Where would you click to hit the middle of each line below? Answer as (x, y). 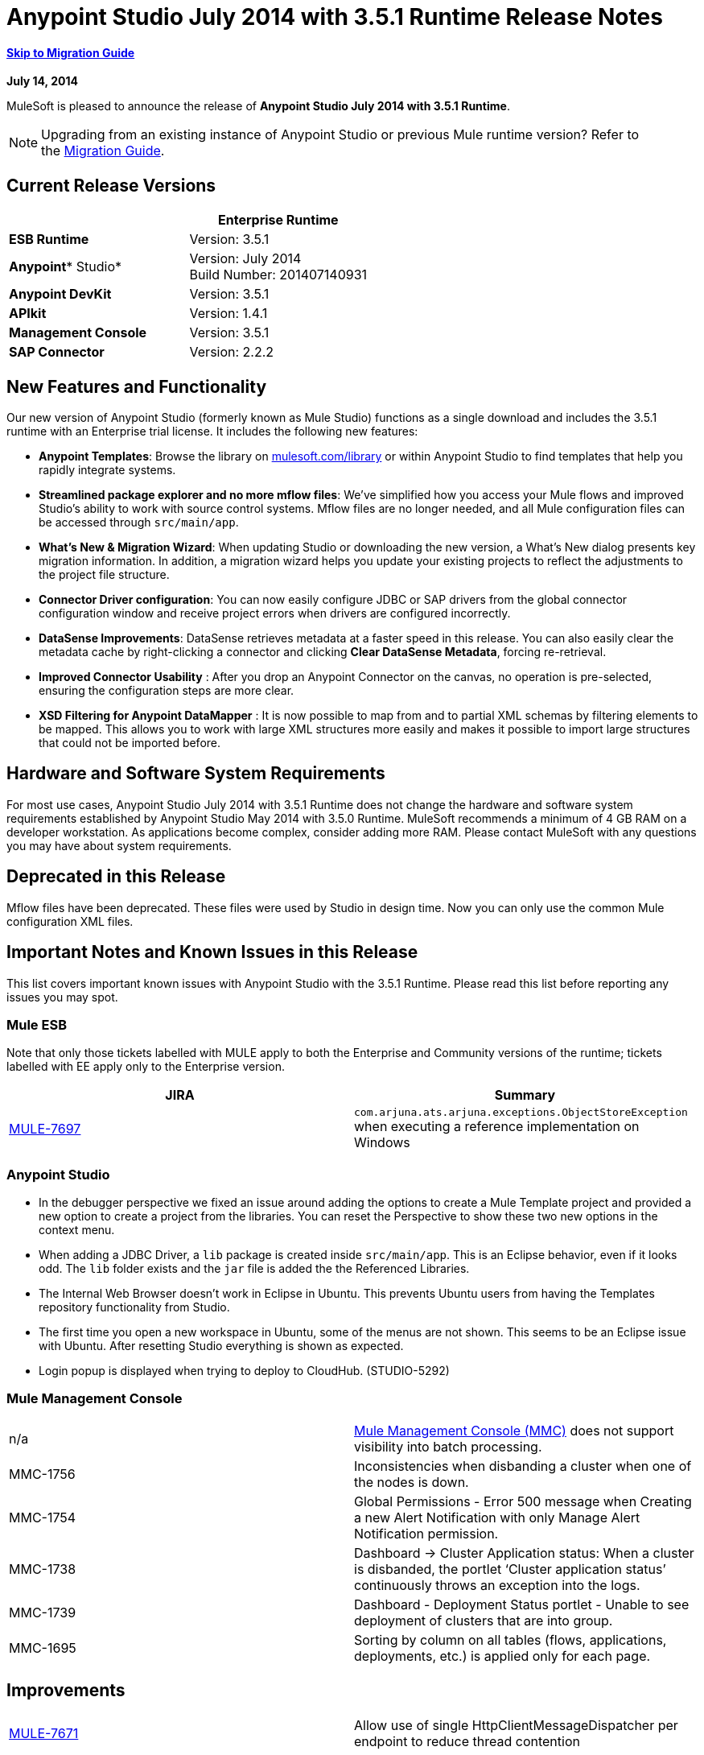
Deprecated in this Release (116, 877)
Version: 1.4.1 (228, 314)
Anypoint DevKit (60, 294)
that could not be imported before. (130, 743)
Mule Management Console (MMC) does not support (514, 1430)
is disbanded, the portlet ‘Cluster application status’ (510, 1569)
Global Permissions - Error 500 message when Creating (523, 1501)
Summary (525, 1095)
